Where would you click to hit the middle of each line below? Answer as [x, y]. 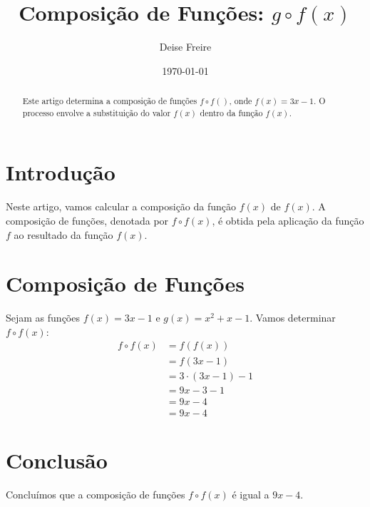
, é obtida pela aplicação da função [288, 220]
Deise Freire [185, 47]
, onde [241, 101]
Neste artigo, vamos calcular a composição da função [121, 206]
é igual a [251, 494]
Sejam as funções [43, 318]
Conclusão [57, 460]
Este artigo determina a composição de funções [110, 101]
